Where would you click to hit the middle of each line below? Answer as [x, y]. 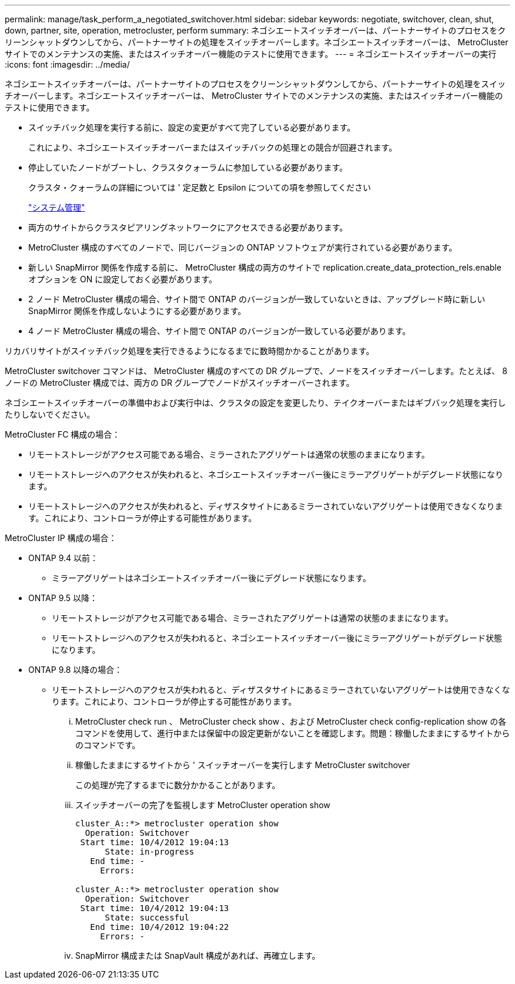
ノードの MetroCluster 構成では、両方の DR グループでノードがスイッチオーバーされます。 [180, 383]
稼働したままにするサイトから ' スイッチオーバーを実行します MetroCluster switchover [243, 765]
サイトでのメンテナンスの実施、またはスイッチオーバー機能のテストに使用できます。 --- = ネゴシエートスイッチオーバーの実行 [251, 54]
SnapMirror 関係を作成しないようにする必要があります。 [137, 311]
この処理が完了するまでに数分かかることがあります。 [178, 785]
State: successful [147, 918]
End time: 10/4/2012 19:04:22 [160, 927]
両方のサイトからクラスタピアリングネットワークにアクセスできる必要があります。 [188, 227]
